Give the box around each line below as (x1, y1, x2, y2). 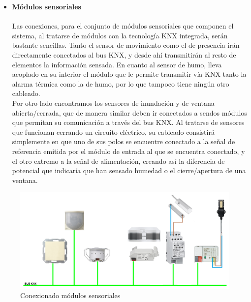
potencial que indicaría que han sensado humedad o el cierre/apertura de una (12, 165, 246, 176)
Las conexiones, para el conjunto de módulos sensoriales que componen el (12, 21, 234, 31)
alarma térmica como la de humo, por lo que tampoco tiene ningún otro (12, 78, 229, 89)
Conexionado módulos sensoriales (20, 290, 121, 301)
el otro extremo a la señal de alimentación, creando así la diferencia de (12, 155, 225, 166)
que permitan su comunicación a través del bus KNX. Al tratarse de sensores (12, 117, 245, 127)
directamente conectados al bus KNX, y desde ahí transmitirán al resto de (12, 49, 236, 60)
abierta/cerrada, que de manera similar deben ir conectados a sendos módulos (12, 107, 247, 118)
